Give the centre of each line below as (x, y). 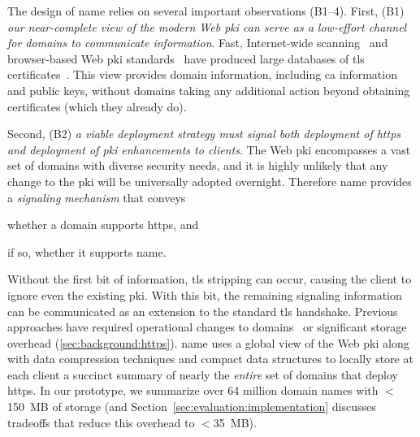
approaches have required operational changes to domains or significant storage (207, 327)
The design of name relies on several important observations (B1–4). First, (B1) (206, 11)
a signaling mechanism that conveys (97, 197)
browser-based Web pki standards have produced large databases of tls (186, 58)
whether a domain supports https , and (103, 225)
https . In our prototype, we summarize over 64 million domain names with (193, 390)
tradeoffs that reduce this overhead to (101, 422)
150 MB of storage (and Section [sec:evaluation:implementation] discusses (192, 407)
